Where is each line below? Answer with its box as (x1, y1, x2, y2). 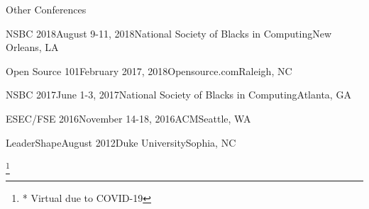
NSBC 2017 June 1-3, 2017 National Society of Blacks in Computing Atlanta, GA (6, 87, 351, 102)
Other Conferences (6, 2, 87, 16)
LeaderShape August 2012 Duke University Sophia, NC (6, 135, 236, 149)
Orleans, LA (6, 40, 59, 55)
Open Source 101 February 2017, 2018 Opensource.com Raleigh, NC (6, 63, 292, 78)
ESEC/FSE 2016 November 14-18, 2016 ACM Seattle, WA (6, 111, 251, 125)
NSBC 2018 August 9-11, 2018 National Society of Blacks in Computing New (6, 26, 332, 40)
